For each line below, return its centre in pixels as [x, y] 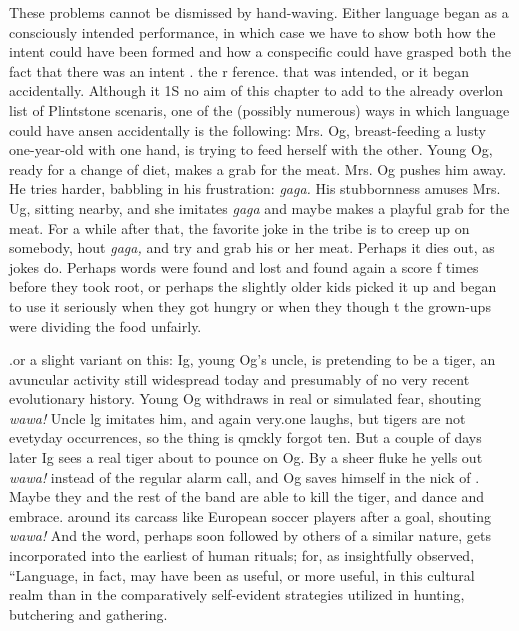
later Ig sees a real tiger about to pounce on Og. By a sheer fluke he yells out [246, 457]
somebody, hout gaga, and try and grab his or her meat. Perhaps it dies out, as [252, 247]
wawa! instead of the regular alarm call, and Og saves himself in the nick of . [244, 476]
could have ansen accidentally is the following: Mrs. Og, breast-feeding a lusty [247, 129]
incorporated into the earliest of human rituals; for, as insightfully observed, [242, 555]
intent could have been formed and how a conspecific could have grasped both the [260, 51]
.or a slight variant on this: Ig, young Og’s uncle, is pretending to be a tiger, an [252, 359]
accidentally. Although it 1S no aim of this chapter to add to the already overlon [256, 90]
